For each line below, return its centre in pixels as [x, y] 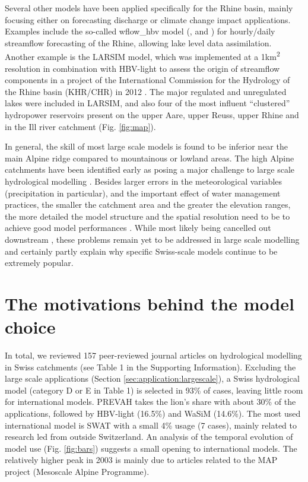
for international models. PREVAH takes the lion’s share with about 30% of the [150, 402]
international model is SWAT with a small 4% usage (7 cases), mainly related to [151, 425]
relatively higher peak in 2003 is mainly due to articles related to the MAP [141, 460]
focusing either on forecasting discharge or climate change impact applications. [148, 19]
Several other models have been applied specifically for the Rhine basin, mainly [149, 8]
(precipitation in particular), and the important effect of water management [143, 193]
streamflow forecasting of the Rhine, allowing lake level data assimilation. [138, 42]
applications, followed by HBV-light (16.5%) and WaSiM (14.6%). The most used [153, 413]
